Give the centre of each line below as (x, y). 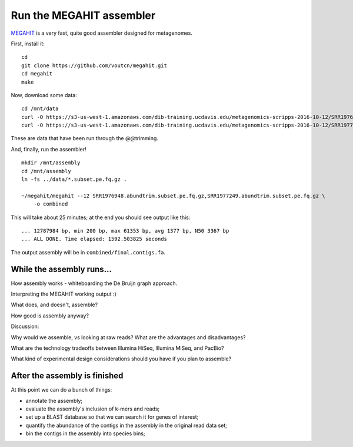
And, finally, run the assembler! (49, 149)
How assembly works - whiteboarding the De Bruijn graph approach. (94, 283)
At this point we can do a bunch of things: (61, 390)
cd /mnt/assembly (46, 171)
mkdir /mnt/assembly (51, 163)
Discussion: (25, 326)
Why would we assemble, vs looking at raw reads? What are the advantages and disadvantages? (128, 337)
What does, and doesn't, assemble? (54, 305)
